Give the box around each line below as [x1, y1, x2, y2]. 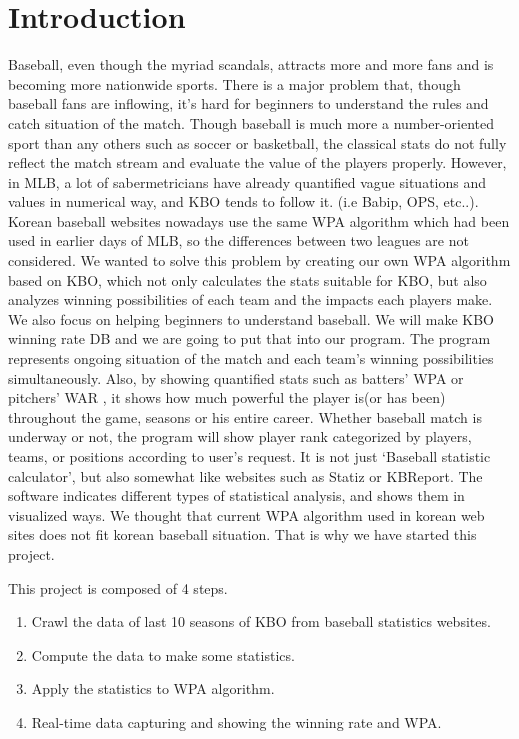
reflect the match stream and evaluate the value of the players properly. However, [8, 152, 507, 173]
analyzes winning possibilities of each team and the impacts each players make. [8, 289, 493, 310]
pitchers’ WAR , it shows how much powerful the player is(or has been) [8, 387, 446, 408]
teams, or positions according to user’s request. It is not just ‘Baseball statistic [8, 446, 491, 466]
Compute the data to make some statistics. [31, 644, 295, 665]
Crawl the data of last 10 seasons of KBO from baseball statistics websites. [31, 611, 491, 632]
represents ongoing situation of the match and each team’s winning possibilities [8, 348, 494, 369]
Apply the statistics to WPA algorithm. [31, 678, 275, 699]
